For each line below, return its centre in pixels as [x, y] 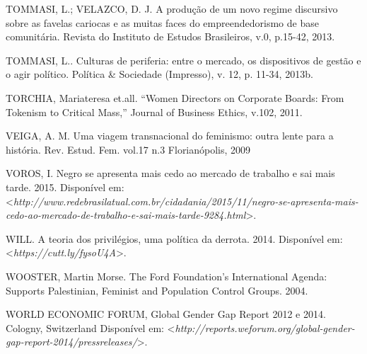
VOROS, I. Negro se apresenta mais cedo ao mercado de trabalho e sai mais [170, 173]
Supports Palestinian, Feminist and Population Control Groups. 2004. [157, 290]
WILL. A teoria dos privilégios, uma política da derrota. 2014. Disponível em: [174, 238]
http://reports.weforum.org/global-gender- [265, 327]
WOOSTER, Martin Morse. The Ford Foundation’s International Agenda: [167, 276]
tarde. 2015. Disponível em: [65, 187]
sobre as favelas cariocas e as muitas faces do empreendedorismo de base [162, 22]
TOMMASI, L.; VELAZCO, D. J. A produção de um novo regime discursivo [172, 8]
